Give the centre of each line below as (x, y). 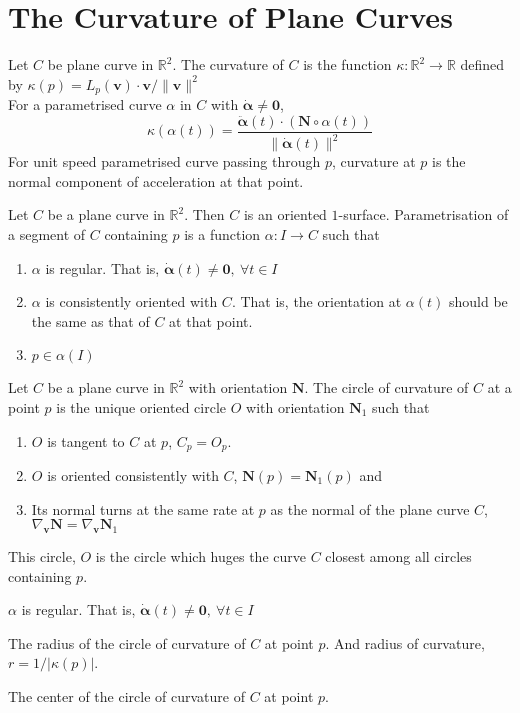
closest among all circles (398, 555)
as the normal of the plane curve (370, 508)
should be (478, 301)
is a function (222, 233)
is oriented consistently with (133, 474)
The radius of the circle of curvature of (127, 642)
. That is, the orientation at (316, 301)
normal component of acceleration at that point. (156, 180)
